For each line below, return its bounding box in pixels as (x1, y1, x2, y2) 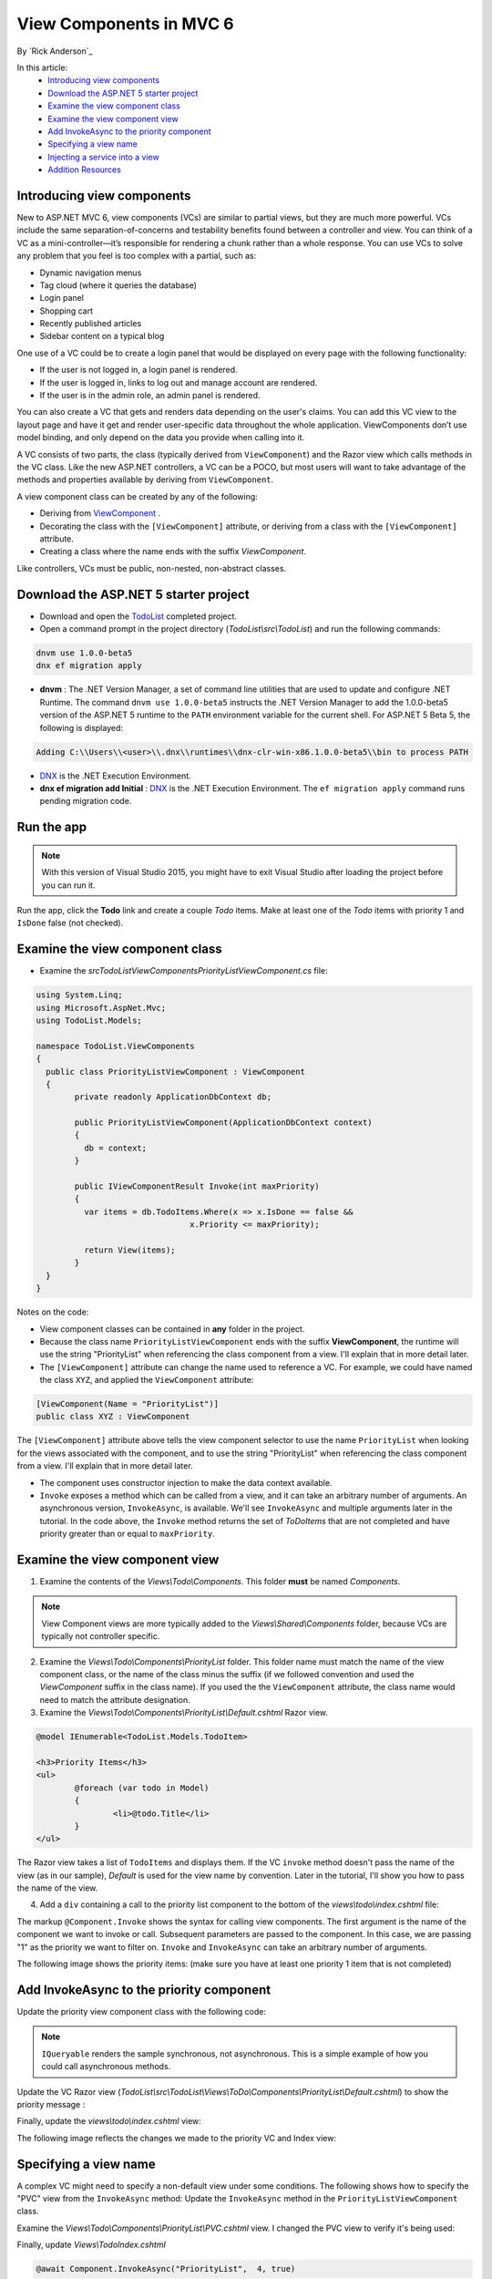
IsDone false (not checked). (16, 917, 124, 929)
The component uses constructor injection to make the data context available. (39, 1477, 333, 1488)
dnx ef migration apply (36, 661, 143, 671)
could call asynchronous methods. (41, 2061, 171, 2072)
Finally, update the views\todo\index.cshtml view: (16, 2116, 202, 2127)
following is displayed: (39, 722, 123, 733)
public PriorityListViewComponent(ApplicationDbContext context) (74, 1118, 373, 1128)
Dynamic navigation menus (39, 267, 142, 278)
